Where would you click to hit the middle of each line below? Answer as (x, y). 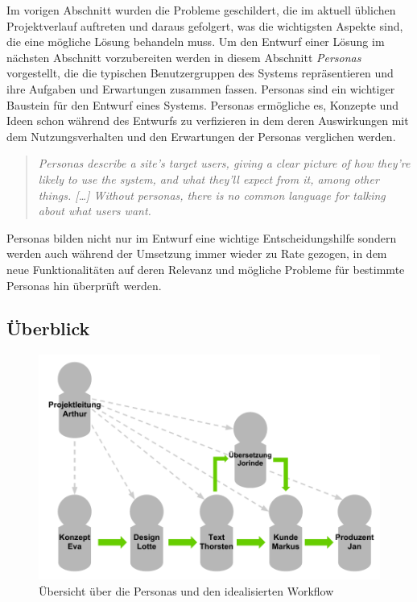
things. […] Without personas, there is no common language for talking (212, 195)
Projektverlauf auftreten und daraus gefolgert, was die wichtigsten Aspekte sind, (205, 25)
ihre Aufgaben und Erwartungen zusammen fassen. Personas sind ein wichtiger (201, 88)
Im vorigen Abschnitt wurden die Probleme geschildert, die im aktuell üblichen (201, 10)
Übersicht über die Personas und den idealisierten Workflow (186, 590)
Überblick (48, 328)
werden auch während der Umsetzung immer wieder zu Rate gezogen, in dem (197, 253)
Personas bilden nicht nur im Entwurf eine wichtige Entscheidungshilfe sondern (202, 237)
